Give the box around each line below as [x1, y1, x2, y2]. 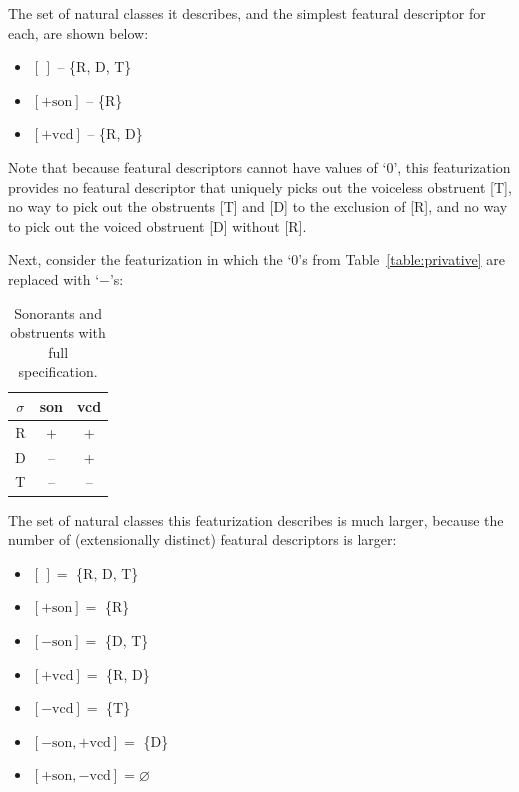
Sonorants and [14, 302, 102, 323]
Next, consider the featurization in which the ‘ [8, 249, 292, 270]
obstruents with [10, 322, 106, 343]
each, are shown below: [8, 22, 149, 43]
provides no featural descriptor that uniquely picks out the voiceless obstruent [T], [8, 176, 512, 197]
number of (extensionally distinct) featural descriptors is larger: [8, 529, 397, 550]
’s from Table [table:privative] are [298, 249, 506, 270]
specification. [18, 361, 98, 382]
